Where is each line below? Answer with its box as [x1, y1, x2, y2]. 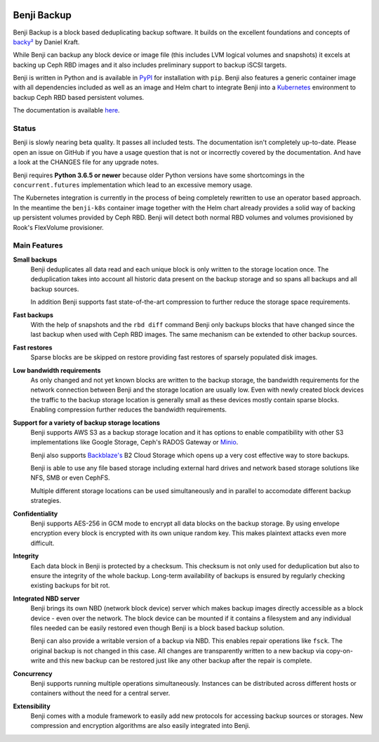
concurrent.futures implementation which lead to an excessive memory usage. [13, 180, 253, 189]
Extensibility [13, 702, 51, 710]
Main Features [13, 241, 63, 250]
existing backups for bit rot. [30, 581, 110, 590]
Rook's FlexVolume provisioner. [13, 223, 105, 231]
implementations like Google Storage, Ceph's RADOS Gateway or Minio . [30, 438, 239, 447]
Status [13, 124, 36, 134]
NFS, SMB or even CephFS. [30, 473, 110, 482]
